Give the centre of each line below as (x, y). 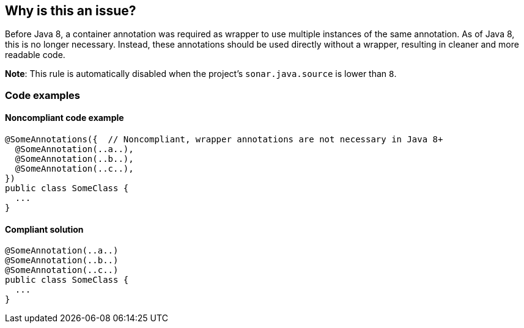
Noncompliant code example (65, 118)
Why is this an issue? (71, 11)
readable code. (35, 55)
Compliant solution (44, 229)
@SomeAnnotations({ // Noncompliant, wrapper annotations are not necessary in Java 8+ (224, 140)
